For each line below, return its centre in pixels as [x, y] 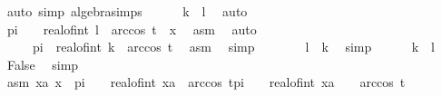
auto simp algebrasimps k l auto [127, 11]
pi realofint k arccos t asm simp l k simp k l [233, 47]
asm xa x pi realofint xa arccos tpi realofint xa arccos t [206, 82]
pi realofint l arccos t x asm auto [132, 29]
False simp [43, 64]
